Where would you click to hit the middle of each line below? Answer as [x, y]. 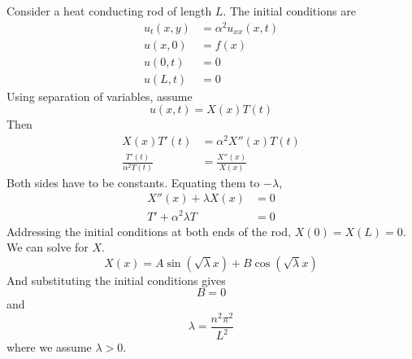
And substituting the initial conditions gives [116, 280]
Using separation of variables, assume [100, 96]
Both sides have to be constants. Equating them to [133, 182]
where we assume [49, 347]
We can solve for [48, 247]
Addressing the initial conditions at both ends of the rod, [149, 231]
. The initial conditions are [289, 11]
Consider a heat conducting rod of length [109, 11]
